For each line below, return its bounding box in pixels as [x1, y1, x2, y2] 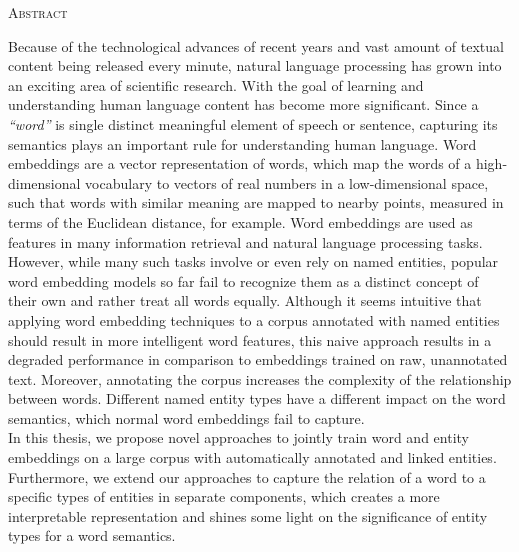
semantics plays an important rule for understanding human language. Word [8, 133, 477, 154]
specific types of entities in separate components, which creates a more [8, 486, 440, 507]
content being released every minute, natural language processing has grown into [8, 55, 502, 76]
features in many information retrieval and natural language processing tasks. [8, 231, 483, 252]
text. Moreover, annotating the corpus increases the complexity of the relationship [8, 368, 512, 389]
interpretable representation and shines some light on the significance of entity [8, 505, 488, 526]
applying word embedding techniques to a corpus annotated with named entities [8, 309, 500, 330]
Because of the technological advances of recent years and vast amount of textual [8, 35, 504, 56]
